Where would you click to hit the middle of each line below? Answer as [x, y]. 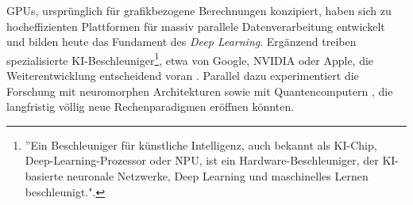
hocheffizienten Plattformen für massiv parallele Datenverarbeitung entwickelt [196, 26]
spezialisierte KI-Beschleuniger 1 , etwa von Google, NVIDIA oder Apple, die [190, 59]
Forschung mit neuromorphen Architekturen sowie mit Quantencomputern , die [200, 91]
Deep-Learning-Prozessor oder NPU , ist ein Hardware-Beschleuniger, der [202, 160]
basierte [44, 176]
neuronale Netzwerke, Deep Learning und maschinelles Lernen [218, 176]
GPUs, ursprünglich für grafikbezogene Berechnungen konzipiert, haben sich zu [199, 10]
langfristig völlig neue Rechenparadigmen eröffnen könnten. [151, 106]
